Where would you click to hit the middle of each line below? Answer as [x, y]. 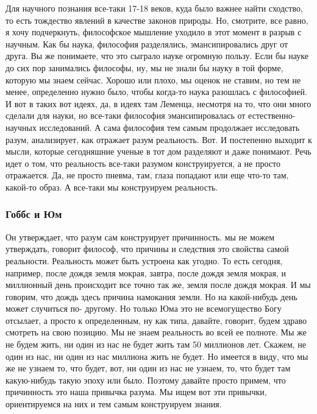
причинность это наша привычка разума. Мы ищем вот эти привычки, [136, 392]
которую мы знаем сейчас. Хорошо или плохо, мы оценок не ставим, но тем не [153, 79]
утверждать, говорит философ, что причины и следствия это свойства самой [147, 249]
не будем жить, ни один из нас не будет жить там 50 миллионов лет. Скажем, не [156, 344]
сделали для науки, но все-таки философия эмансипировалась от [126, 115]
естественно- [272, 115]
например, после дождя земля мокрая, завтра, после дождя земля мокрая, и [146, 272]
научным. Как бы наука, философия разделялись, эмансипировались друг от [147, 44]
